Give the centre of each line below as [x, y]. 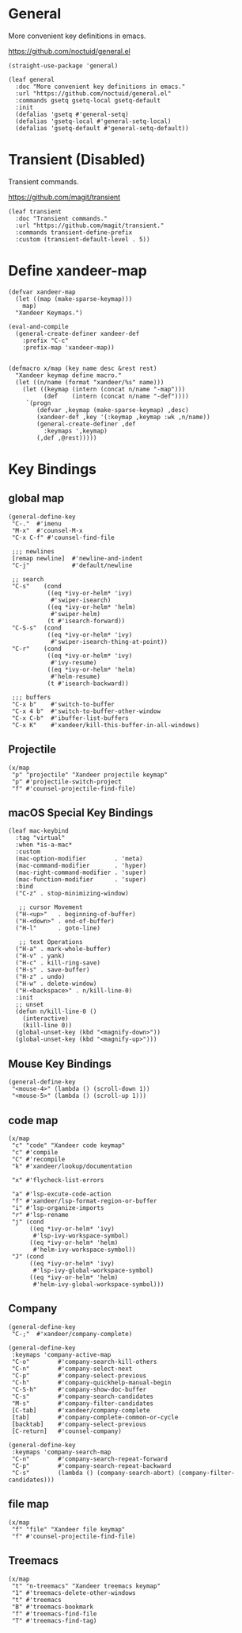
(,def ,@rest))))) [67, 437]
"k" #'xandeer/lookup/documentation [72, 1167]
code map [33, 1120]
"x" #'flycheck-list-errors [58, 1180]
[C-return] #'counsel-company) [67, 1431]
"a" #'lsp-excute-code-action [61, 1194]
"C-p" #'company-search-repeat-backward [91, 1465]
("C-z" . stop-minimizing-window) [72, 894]
